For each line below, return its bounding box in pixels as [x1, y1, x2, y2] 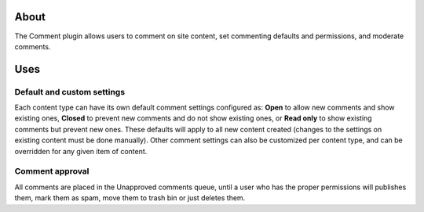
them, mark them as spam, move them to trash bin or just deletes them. [14, 193, 246, 203]
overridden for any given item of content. [14, 146, 148, 156]
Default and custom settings [14, 86, 126, 97]
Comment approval [14, 166, 90, 177]
